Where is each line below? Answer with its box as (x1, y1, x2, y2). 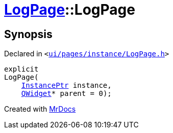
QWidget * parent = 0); (21, 89, 112, 98)
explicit (4, 65, 39, 74)
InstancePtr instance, (21, 81, 112, 90)
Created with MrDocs (4, 105, 76, 114)
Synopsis (4, 27, 53, 41)
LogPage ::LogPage (4, 1, 135, 18)
